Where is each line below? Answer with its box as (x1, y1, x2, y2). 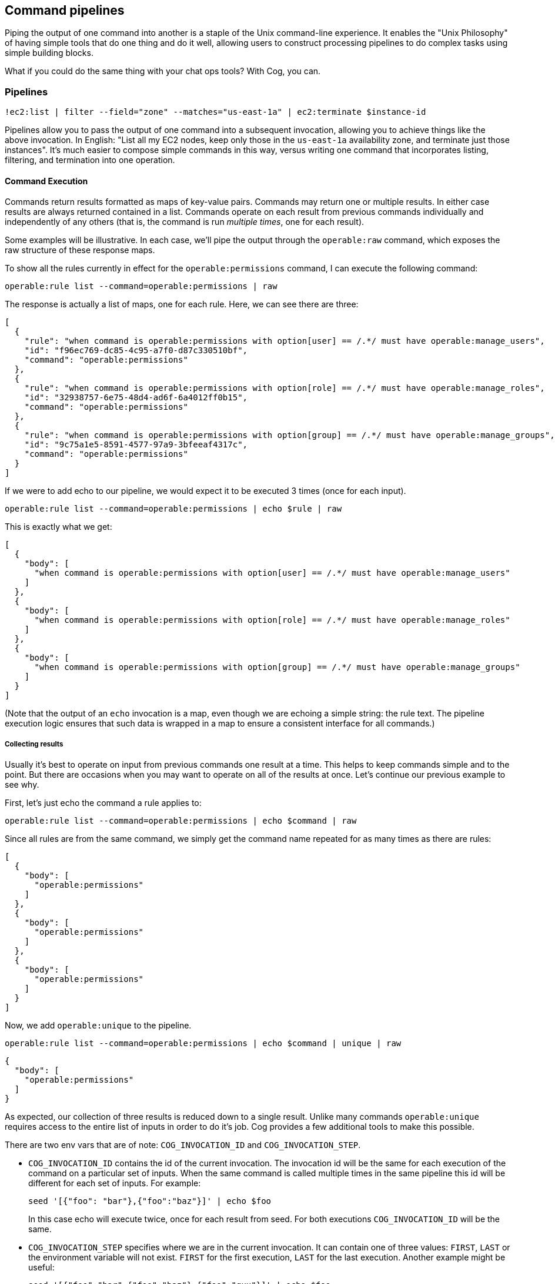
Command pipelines (5, 3, 125, 18)
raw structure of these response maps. (5, 245, 155, 256)
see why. (5, 779, 39, 790)
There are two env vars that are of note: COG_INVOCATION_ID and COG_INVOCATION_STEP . (5, 1140, 361, 1150)
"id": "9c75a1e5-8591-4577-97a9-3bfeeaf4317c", (24, 440, 248, 450)
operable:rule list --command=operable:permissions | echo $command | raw (5, 816, 357, 826)
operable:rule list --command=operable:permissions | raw (5, 281, 277, 291)
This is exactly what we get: (5, 522, 112, 532)
